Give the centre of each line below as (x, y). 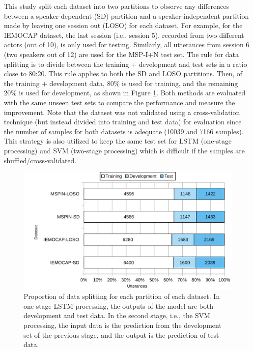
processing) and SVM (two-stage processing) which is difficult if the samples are (124, 150)
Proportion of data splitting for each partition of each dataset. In (122, 296)
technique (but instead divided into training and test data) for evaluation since (123, 122)
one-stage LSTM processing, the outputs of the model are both (118, 306)
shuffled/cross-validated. (40, 160)
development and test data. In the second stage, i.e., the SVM (117, 315)
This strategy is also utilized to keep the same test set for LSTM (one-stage (118, 141)
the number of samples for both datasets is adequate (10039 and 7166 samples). (124, 131)
